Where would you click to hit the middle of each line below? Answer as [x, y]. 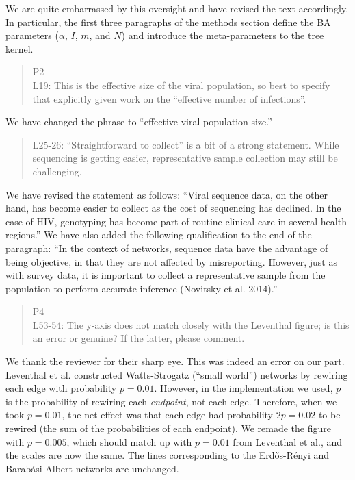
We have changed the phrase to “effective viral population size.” [139, 122]
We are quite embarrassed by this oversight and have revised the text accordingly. [177, 8]
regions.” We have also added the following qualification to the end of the [159, 235]
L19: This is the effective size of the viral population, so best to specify [181, 85]
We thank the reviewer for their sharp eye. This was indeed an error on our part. [175, 361]
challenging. [57, 171]
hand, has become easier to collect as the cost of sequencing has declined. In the [173, 208]
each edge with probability [61, 388]
